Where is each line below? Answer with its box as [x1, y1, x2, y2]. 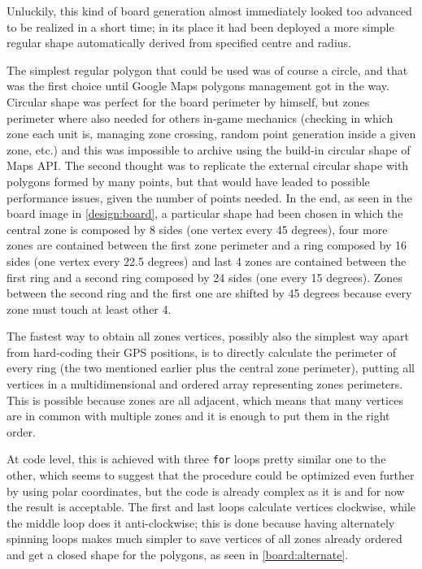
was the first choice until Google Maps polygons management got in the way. [7, 77, 389, 94]
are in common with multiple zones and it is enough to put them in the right [7, 407, 390, 424]
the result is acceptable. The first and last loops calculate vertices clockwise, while [7, 498, 416, 515]
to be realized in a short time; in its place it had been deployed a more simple [7, 18, 394, 35]
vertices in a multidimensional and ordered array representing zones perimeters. [7, 376, 403, 393]
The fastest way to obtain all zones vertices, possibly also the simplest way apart [7, 328, 409, 345]
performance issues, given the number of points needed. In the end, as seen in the [7, 189, 412, 206]
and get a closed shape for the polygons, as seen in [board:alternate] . [7, 546, 349, 563]
